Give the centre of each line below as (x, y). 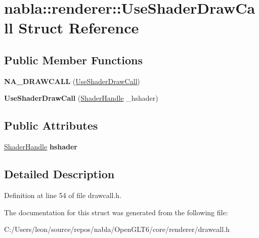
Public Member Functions (73, 59)
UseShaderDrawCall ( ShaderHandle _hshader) (81, 98)
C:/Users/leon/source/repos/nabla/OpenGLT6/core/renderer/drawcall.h (117, 229)
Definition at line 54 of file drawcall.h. (63, 195)
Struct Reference (79, 28)
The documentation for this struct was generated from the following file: (116, 212)
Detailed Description (59, 174)
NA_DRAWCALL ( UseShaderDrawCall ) (72, 81)
